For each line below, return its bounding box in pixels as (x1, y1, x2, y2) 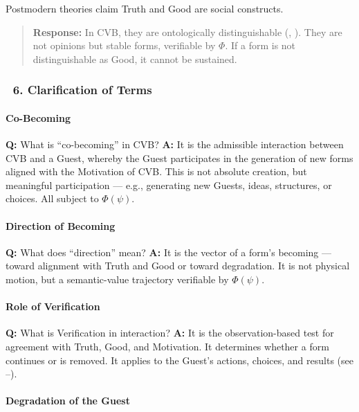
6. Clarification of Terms (12, 81, 152, 98)
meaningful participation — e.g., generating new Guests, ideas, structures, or (6, 177, 332, 192)
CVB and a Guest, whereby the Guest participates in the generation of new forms (6, 150, 353, 165)
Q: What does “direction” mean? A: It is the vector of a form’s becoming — (6, 244, 331, 259)
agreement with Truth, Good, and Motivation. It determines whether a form (6, 339, 329, 353)
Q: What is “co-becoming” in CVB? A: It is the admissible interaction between (6, 137, 344, 152)
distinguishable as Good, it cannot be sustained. (33, 51, 237, 66)
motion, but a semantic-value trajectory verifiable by (6, 271, 229, 286)
